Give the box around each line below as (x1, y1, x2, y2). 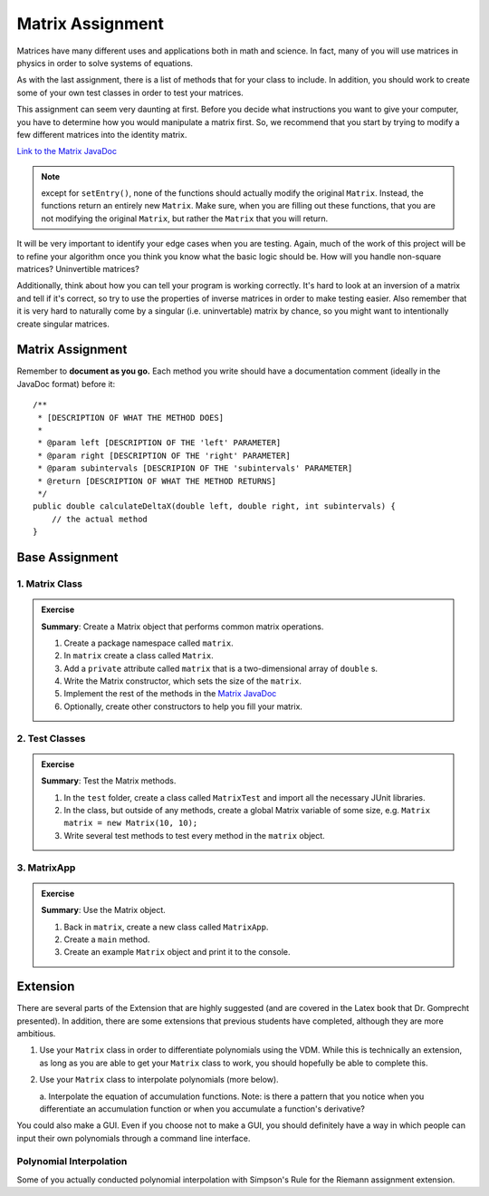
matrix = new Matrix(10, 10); (63, 818, 198, 829)
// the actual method (51, 513, 149, 524)
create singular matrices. (16, 318, 110, 329)
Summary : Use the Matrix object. (41, 905, 167, 916)
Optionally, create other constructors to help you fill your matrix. (63, 701, 303, 712)
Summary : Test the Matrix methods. (41, 775, 177, 786)
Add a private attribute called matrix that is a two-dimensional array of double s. (63, 663, 379, 674)
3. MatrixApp (16, 861, 76, 874)
